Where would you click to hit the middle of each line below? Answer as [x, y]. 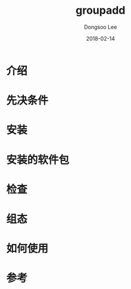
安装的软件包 [38, 160]
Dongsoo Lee [100, 27]
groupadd [100, 10]
